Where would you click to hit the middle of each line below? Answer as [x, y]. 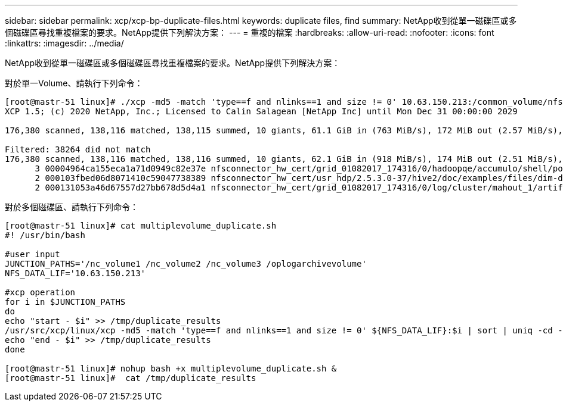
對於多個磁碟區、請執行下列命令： [72, 207]
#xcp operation [40, 292]
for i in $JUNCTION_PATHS [65, 302]
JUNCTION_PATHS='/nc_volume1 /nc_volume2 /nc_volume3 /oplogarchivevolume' [186, 264]
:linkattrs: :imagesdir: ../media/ [64, 43]
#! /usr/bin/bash [45, 235]
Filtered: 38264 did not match [78, 149]
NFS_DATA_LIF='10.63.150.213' [75, 273]
